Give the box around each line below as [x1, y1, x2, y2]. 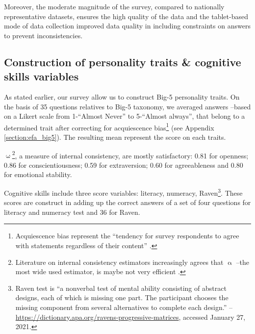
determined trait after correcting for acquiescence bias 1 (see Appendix [4, 121, 214, 132]
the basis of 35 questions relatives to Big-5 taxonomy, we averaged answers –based [4, 101, 251, 111]
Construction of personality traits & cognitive [4, 54, 241, 69]
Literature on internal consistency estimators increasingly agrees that [15, 257, 224, 267]
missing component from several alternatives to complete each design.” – [15, 302, 233, 312]
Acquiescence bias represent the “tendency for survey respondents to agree [15, 231, 239, 241]
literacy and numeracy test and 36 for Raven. [4, 206, 140, 217]
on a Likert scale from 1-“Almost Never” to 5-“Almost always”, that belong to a [4, 111, 245, 121]
